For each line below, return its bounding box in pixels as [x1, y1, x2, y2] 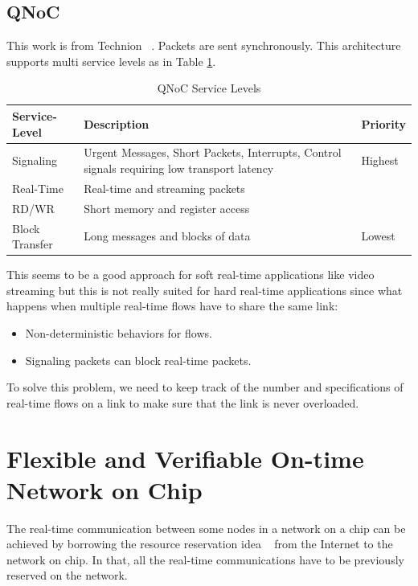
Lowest [361, 227, 395, 244]
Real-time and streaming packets [84, 179, 245, 196]
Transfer [12, 236, 53, 252]
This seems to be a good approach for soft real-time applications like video [6, 266, 375, 283]
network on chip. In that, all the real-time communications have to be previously [6, 551, 404, 568]
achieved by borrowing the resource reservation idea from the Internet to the [6, 535, 393, 552]
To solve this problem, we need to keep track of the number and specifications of [6, 379, 404, 395]
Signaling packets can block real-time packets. [25, 351, 252, 368]
